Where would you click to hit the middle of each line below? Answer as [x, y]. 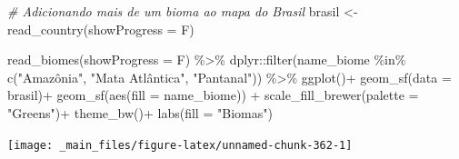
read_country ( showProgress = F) [101, 29]
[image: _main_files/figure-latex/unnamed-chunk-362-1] [180, 145]
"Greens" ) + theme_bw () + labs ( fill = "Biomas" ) [140, 112]
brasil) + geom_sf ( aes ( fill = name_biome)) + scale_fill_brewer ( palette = [213, 95]
